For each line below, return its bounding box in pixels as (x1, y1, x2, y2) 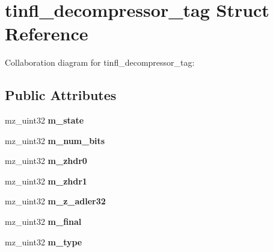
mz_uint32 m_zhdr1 (5, 174, 87, 187)
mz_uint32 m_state (5, 114, 84, 127)
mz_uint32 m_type (5, 235, 82, 248)
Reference (5, 21, 88, 46)
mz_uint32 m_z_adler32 (5, 195, 106, 207)
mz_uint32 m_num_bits (5, 134, 105, 146)
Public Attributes (5, 86, 117, 104)
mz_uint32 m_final (5, 215, 82, 228)
